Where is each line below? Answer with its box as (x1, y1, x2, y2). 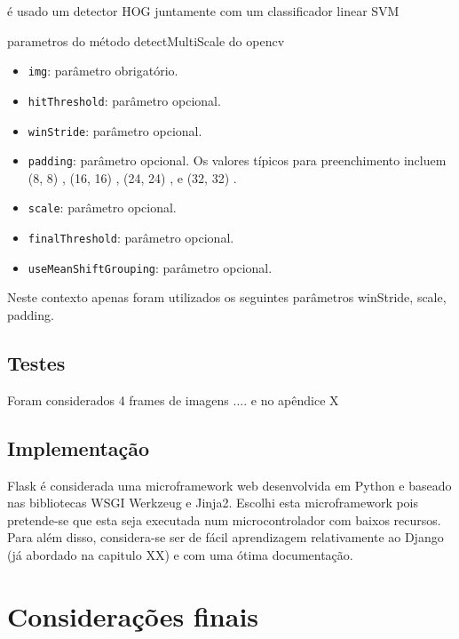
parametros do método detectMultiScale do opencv (7, 31, 285, 50)
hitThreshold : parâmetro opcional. (28, 91, 221, 109)
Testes (7, 348, 66, 376)
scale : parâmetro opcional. (28, 198, 177, 217)
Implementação (7, 434, 150, 461)
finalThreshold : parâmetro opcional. (28, 228, 234, 247)
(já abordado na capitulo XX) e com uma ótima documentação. (7, 545, 353, 563)
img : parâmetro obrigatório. (28, 61, 178, 80)
